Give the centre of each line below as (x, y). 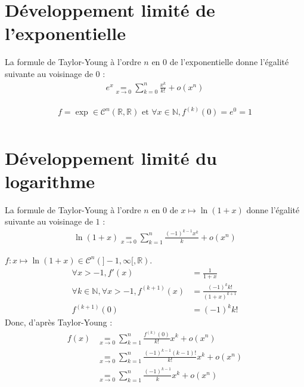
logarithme (50, 181)
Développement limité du (111, 157)
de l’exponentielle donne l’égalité (229, 62)
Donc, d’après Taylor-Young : (59, 322)
